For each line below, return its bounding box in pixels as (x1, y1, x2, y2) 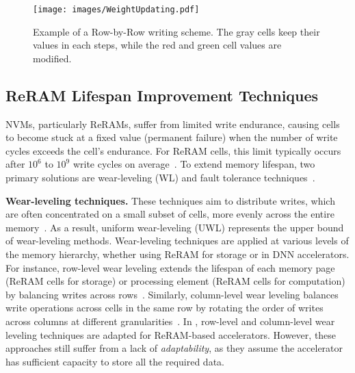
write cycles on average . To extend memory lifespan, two (73, 157, 315, 171)
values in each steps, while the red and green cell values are (33, 38, 282, 52)
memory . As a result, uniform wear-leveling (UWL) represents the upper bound (5, 220, 344, 234)
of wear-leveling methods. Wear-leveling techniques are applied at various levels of (5, 233, 349, 248)
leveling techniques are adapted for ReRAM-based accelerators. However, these (5, 327, 337, 342)
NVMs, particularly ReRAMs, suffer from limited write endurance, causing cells (5, 116, 340, 131)
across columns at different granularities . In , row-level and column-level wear (5, 313, 335, 328)
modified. (33, 51, 72, 65)
